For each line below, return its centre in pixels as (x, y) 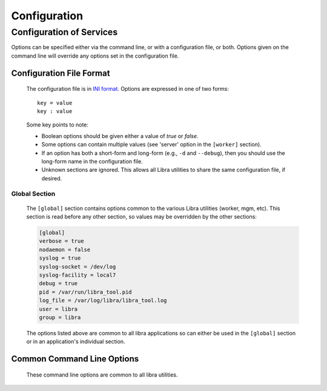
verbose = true (61, 241)
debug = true (58, 284)
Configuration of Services (64, 32)
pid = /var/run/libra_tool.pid (86, 292)
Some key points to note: (58, 125)
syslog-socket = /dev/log (78, 267)
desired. (52, 178)
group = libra (60, 317)
